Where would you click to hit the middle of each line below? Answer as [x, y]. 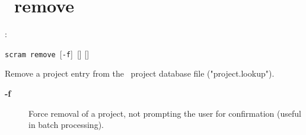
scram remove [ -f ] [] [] [47, 53]
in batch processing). [66, 125]
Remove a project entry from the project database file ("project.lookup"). [140, 73]
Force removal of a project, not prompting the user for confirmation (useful [165, 113]
